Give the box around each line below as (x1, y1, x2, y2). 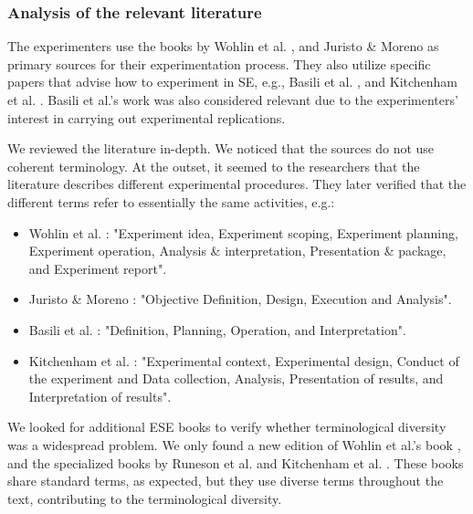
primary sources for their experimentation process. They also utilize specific (7, 54, 431, 73)
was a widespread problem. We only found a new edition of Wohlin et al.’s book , (7, 435, 461, 454)
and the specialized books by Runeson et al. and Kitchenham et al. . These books (7, 453, 464, 472)
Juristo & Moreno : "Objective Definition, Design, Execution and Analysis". (28, 289, 452, 309)
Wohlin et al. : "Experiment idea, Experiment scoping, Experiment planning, (28, 223, 458, 242)
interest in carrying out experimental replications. (7, 108, 286, 127)
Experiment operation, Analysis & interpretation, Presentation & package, (28, 241, 447, 260)
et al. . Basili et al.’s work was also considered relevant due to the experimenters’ (7, 90, 458, 109)
